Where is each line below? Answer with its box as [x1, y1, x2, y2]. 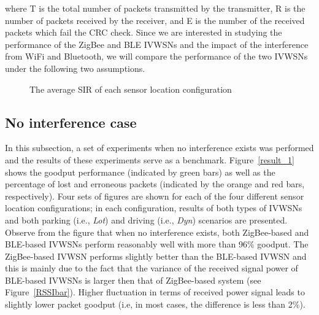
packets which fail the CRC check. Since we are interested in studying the [5, 26, 282, 39]
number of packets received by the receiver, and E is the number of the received [5, 14, 305, 26]
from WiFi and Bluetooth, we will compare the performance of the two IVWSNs [5, 50, 308, 63]
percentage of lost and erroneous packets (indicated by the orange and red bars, [5, 177, 305, 190]
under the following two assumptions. [5, 61, 145, 74]
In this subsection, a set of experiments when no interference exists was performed [5, 141, 314, 154]
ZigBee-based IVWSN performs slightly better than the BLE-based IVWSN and [5, 249, 307, 262]
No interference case [5, 112, 137, 131]
